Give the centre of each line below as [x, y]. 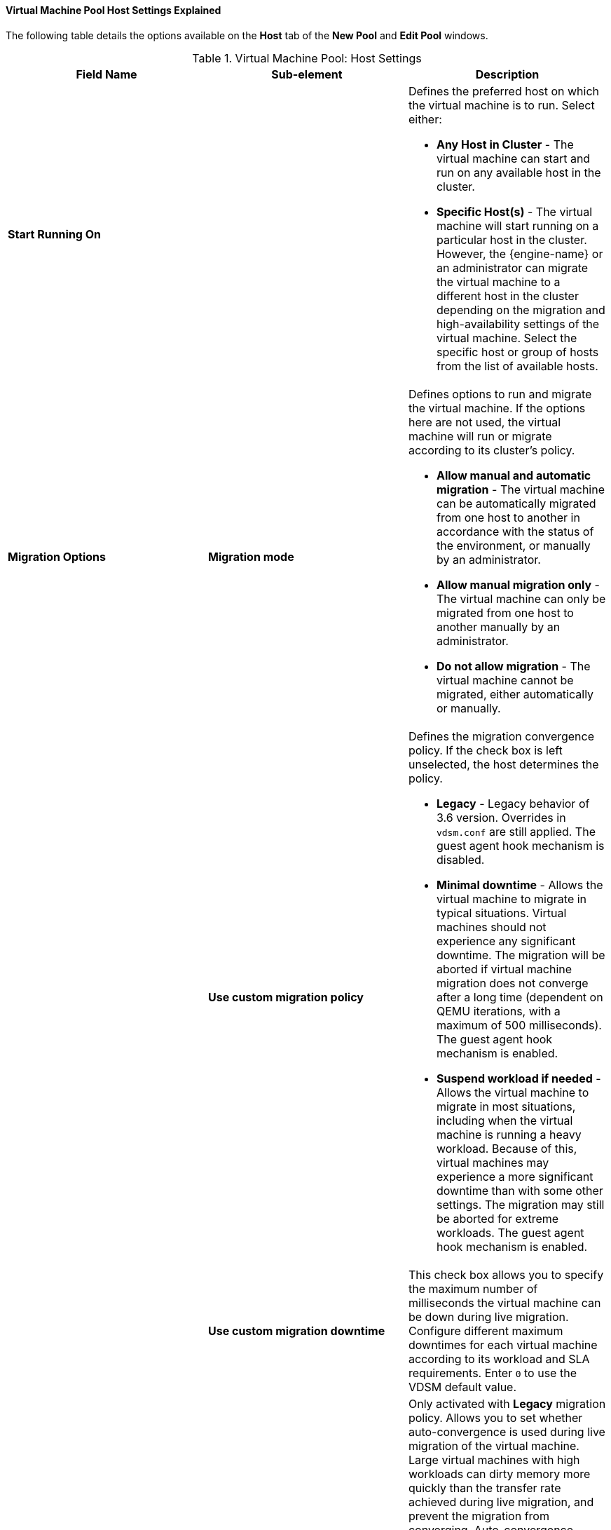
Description [507, 74]
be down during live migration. [488, 1316]
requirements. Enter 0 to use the [492, 1373]
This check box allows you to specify [506, 1274]
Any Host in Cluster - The [505, 144]
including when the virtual [504, 1120]
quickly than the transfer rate [485, 1488]
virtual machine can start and [513, 158]
